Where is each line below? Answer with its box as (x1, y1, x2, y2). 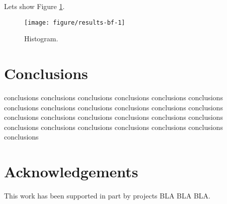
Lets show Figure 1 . (4, 1, 65, 11)
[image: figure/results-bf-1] (24, 19, 125, 26)
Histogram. (24, 33, 58, 44)
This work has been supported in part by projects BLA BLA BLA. (4, 190, 210, 201)
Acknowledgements (4, 161, 138, 182)
